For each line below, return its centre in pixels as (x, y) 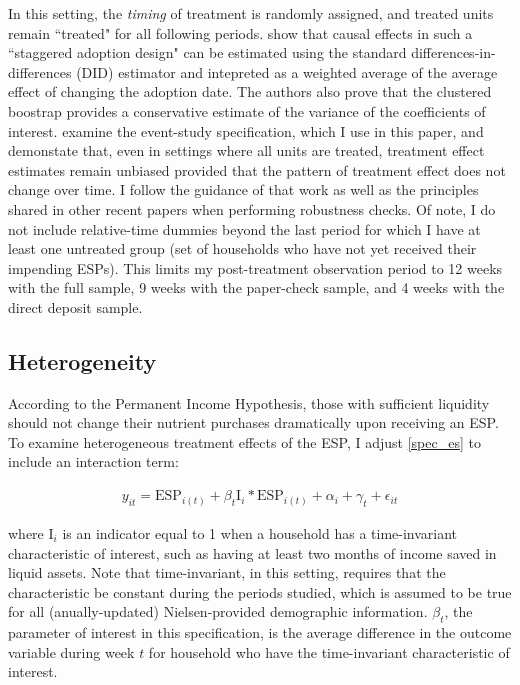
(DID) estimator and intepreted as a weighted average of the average (287, 71)
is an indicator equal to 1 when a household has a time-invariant (260, 532)
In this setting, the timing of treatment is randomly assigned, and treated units (251, 13)
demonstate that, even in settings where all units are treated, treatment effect (246, 150)
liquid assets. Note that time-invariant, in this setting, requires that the (227, 572)
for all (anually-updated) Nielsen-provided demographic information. (218, 611)
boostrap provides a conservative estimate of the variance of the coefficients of (247, 110)
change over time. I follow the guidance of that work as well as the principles (243, 189)
